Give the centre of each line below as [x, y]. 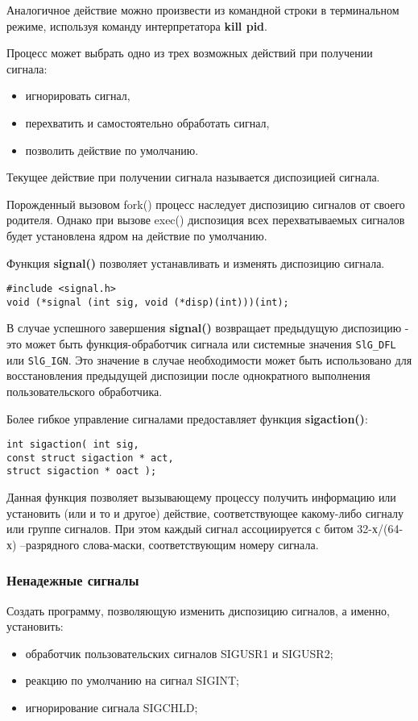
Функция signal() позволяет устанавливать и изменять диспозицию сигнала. [196, 263]
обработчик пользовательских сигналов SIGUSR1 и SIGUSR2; [179, 653]
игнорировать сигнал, [78, 96]
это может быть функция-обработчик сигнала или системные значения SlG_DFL [201, 344]
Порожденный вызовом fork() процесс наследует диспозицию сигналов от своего [206, 204]
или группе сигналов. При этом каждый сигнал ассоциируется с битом [180, 529]
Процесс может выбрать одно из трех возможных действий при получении [190, 53]
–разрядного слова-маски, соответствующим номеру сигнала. [170, 544]
